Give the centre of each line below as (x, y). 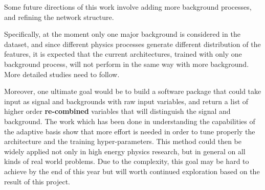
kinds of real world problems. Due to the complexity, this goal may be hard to (127, 161)
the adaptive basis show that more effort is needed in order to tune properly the (130, 131)
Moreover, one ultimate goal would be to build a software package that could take (133, 91)
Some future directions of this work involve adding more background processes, (128, 7)
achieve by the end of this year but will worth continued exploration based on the (132, 171)
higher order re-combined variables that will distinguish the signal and (117, 111)
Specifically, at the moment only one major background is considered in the (122, 34)
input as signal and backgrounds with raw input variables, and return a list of (126, 101)
